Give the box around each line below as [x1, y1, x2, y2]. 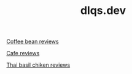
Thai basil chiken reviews [6, 61, 71, 69]
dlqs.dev [80, 4, 126, 18]
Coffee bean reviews [6, 38, 60, 45]
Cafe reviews [6, 50, 40, 57]
